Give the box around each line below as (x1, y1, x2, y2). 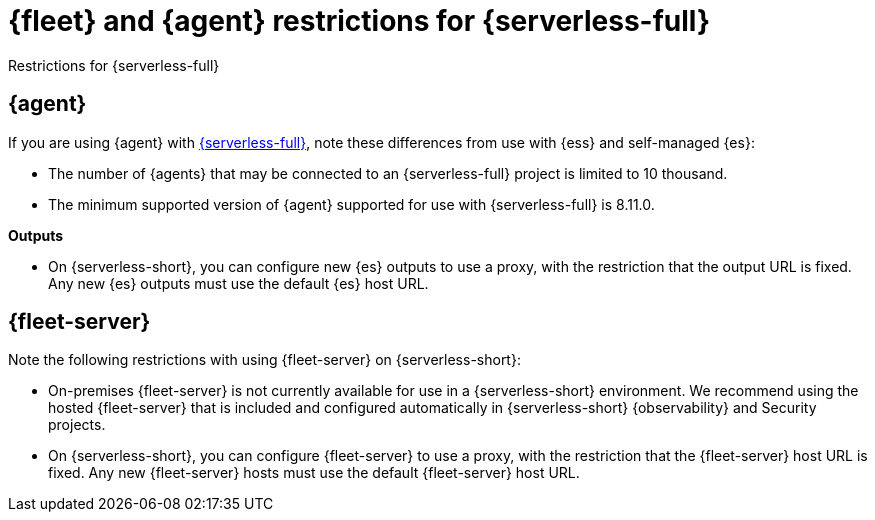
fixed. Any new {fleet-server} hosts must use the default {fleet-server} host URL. (48, 464, 580, 482)
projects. (48, 416, 106, 434)
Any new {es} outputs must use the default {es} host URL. (48, 274, 429, 292)
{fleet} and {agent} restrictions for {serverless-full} (8, 4, 711, 38)
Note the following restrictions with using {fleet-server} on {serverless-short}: (8, 351, 521, 369)
